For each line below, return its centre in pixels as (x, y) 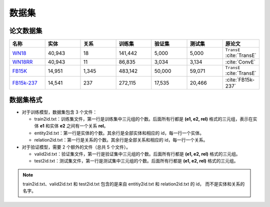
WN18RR (22, 62)
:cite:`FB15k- (240, 80)
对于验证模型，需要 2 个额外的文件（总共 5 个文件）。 (76, 147)
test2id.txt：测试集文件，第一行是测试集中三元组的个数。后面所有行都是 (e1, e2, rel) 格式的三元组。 (136, 161)
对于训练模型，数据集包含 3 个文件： (59, 112)
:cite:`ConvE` (240, 62)
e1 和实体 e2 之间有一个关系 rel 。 (74, 126)
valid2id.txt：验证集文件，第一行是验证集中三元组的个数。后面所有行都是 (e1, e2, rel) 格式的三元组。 (137, 154)
